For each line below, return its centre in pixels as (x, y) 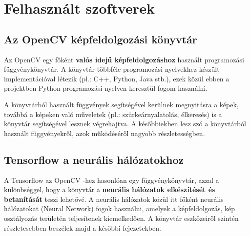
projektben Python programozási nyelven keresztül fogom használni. (106, 88)
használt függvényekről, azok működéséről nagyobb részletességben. (104, 133)
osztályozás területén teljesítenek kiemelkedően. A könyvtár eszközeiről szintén (121, 218)
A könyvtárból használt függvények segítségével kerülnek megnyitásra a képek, (121, 104)
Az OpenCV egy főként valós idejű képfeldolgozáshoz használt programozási (124, 59)
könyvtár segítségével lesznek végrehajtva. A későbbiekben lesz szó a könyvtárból (125, 124)
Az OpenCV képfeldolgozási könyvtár (101, 39)
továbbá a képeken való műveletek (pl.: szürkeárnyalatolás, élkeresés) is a (113, 114)
